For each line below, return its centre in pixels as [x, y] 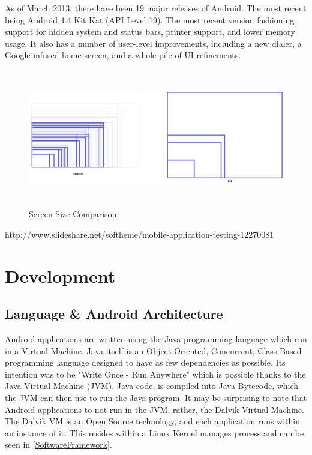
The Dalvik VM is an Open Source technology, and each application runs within [153, 421]
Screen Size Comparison [73, 214]
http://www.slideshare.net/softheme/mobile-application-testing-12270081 [139, 234]
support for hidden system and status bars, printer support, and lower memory [150, 32]
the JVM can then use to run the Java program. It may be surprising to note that [156, 398]
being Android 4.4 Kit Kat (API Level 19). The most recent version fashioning [150, 20]
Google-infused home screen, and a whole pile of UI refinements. [123, 55]
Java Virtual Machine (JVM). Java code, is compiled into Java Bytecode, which [152, 386]
